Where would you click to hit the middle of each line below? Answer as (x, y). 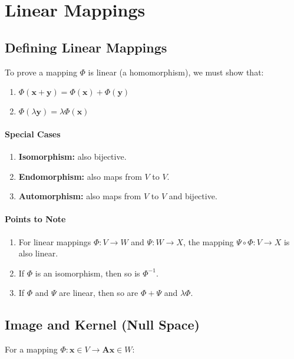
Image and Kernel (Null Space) (102, 325)
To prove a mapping (41, 72)
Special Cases (33, 134)
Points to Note (35, 219)
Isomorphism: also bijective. (72, 156)
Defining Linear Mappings (86, 47)
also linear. (38, 253)
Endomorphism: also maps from (80, 176)
